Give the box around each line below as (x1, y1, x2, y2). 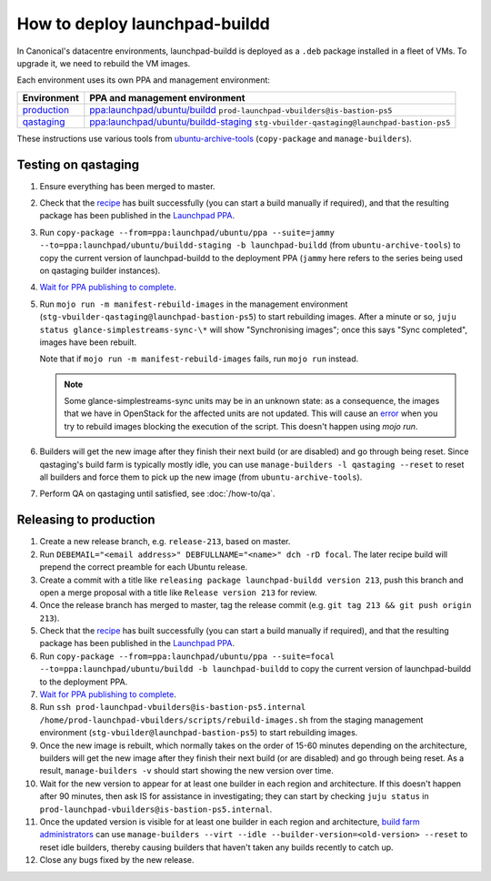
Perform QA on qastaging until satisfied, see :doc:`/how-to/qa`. (39, 488, 276, 500)
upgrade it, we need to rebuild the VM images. (16, 57, 191, 68)
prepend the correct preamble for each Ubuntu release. (39, 562, 248, 572)
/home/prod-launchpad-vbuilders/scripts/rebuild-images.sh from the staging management (39, 714, 424, 725)
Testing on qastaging (16, 157, 140, 172)
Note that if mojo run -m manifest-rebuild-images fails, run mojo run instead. (39, 353, 359, 364)
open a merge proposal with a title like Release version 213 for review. (39, 587, 317, 598)
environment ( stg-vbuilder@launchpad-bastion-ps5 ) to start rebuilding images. (39, 727, 358, 738)
